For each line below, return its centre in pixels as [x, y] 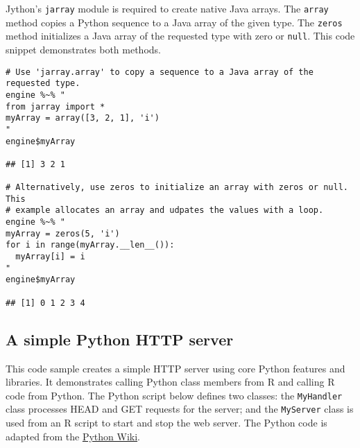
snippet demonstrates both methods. [83, 49]
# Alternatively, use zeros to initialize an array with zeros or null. [177, 188]
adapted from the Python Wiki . [73, 436]
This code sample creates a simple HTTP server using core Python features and [175, 368]
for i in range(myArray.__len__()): [90, 245]
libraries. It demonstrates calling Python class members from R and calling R [170, 382]
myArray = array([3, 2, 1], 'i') [83, 118]
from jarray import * [55, 106]
